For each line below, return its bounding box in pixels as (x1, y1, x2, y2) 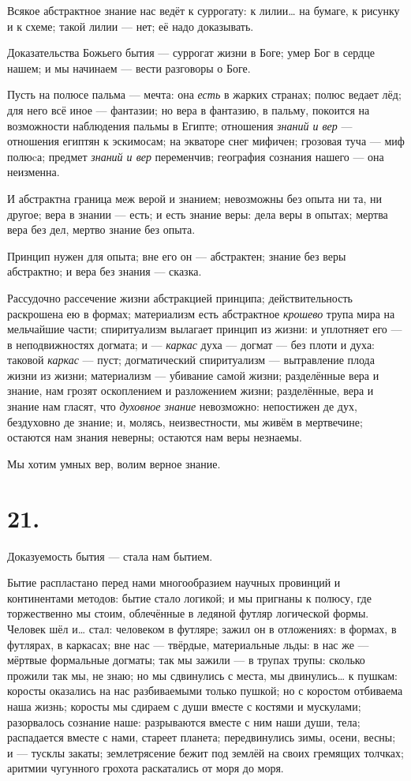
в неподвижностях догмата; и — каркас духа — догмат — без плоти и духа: (7, 336, 376, 352)
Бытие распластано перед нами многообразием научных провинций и (7, 574, 341, 591)
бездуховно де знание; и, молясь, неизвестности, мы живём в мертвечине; (7, 413, 363, 430)
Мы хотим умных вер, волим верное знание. (7, 455, 221, 471)
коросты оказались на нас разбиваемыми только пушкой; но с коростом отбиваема (7, 682, 403, 699)
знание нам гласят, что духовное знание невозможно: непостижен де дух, (7, 398, 357, 415)
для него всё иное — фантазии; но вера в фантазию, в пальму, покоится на (7, 101, 370, 118)
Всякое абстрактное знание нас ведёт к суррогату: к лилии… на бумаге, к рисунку (7, 2, 400, 18)
